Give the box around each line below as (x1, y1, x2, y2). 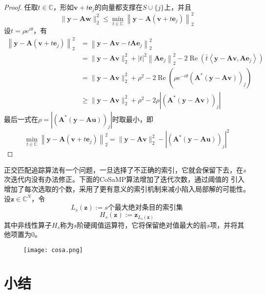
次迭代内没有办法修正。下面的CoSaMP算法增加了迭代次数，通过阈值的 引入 (4, 174, 245, 184)
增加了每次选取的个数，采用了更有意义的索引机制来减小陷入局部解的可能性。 (4, 183, 250, 194)
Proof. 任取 (4, 2, 38, 12)
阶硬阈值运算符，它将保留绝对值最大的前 (77, 219, 207, 230)
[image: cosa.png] (23, 246, 83, 254)
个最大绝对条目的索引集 (107, 204, 183, 212)
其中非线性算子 (4, 219, 52, 230)
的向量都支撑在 (94, 2, 143, 12)
